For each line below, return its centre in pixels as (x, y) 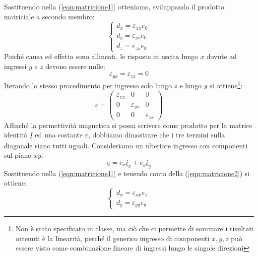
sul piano (18, 155)
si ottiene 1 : (226, 84)
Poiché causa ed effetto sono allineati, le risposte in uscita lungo (101, 56)
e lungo (191, 85)
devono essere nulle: (75, 66)
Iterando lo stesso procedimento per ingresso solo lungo (88, 85)
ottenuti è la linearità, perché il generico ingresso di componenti (113, 238)
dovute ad (222, 56)
